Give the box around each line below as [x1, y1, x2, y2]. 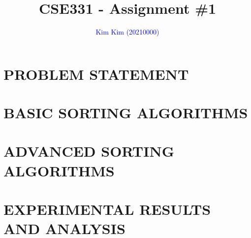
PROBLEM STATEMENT [3, 64, 189, 84]
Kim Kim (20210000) [95, 27, 159, 37]
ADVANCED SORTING [3, 141, 174, 161]
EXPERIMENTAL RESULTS [3, 199, 211, 219]
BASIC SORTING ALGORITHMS [3, 102, 248, 123]
